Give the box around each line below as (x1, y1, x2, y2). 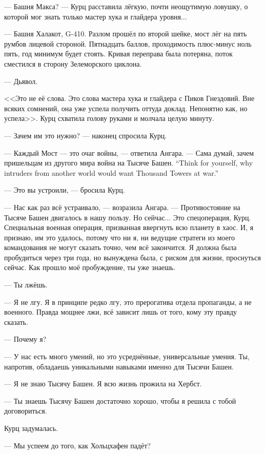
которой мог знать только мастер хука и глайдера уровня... (4, 11, 187, 22)
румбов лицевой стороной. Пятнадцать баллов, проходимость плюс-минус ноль (4, 38, 252, 49)
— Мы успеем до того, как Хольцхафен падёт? (4, 440, 151, 450)
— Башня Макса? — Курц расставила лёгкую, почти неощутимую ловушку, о (4, 1, 248, 11)
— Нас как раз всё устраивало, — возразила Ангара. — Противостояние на (4, 201, 240, 212)
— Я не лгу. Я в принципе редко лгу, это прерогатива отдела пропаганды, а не (4, 296, 252, 307)
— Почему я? (4, 334, 47, 344)
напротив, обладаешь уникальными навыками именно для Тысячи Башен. (4, 361, 234, 372)
